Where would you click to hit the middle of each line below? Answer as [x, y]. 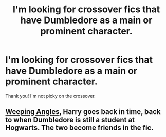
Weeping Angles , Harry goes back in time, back [83, 112]
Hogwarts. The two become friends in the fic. [80, 128]
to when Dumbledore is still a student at [70, 120]
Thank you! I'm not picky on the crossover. [51, 96]
